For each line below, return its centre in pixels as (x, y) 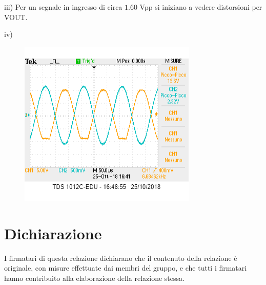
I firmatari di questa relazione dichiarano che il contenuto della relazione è (121, 258)
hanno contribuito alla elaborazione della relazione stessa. (94, 278)
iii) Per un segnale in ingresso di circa (63, 7)
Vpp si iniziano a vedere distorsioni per (201, 7)
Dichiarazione (53, 233)
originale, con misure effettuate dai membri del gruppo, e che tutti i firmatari (126, 268)
